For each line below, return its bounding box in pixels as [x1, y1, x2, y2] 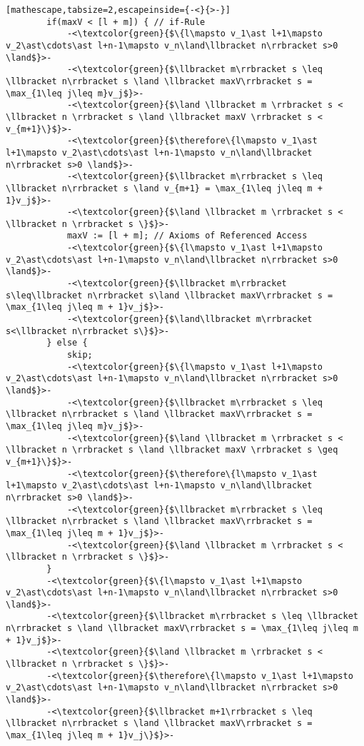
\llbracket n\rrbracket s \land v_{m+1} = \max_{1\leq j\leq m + [6, 183, 323, 193]
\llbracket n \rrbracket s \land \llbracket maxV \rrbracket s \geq [6, 445, 338, 455]
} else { [46, 338, 88, 348]
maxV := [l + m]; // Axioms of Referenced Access [66, 231, 308, 241]
